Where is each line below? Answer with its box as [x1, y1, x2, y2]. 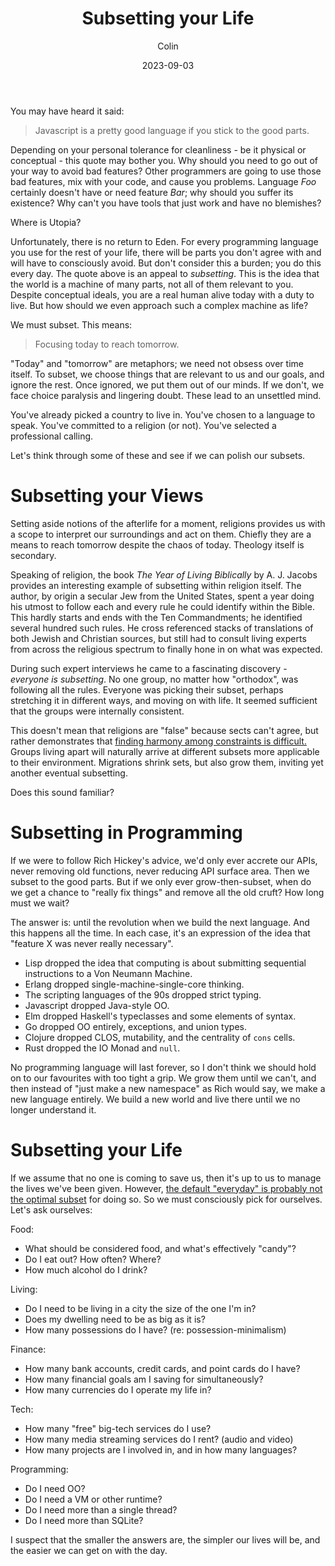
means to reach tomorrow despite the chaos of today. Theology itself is [10, 538, 305, 551]
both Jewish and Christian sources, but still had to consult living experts [10, 632, 307, 644]
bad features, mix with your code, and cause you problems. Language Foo [10, 175, 317, 187]
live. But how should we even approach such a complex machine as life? [10, 299, 309, 311]
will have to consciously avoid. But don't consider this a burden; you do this [10, 257, 322, 269]
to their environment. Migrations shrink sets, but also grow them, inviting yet [10, 756, 324, 768]
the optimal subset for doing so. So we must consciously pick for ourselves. [10, 1193, 323, 1205]
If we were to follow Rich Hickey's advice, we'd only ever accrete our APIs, [10, 854, 318, 866]
